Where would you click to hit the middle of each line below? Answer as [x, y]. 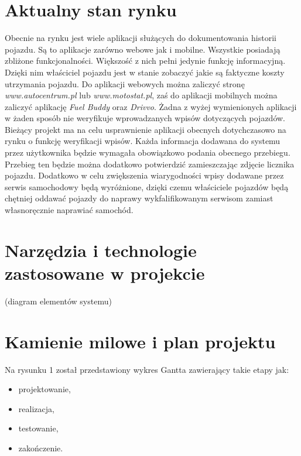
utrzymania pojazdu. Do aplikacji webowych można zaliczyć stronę [125, 83]
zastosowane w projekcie [105, 273]
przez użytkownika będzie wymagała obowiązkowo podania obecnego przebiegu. [148, 152]
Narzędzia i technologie [101, 250]
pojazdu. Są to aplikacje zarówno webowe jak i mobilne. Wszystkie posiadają [143, 49]
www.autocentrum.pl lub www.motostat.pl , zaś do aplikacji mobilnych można [141, 95]
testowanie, [38, 428]
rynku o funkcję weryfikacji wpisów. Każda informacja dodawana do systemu [143, 141]
